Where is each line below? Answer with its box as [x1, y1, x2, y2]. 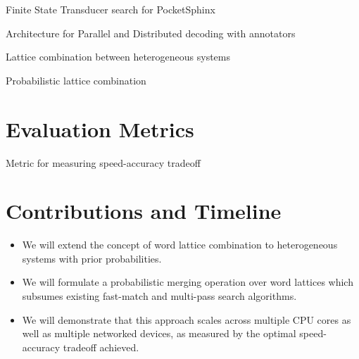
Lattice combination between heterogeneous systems [6, 49, 230, 64]
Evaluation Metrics [6, 114, 194, 143]
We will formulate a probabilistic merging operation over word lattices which [22, 275, 353, 289]
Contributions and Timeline [6, 196, 282, 225]
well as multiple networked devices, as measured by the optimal [22, 326, 296, 341]
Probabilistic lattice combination [6, 73, 146, 87]
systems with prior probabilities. [22, 251, 162, 265]
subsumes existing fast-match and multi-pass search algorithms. [22, 289, 297, 303]
